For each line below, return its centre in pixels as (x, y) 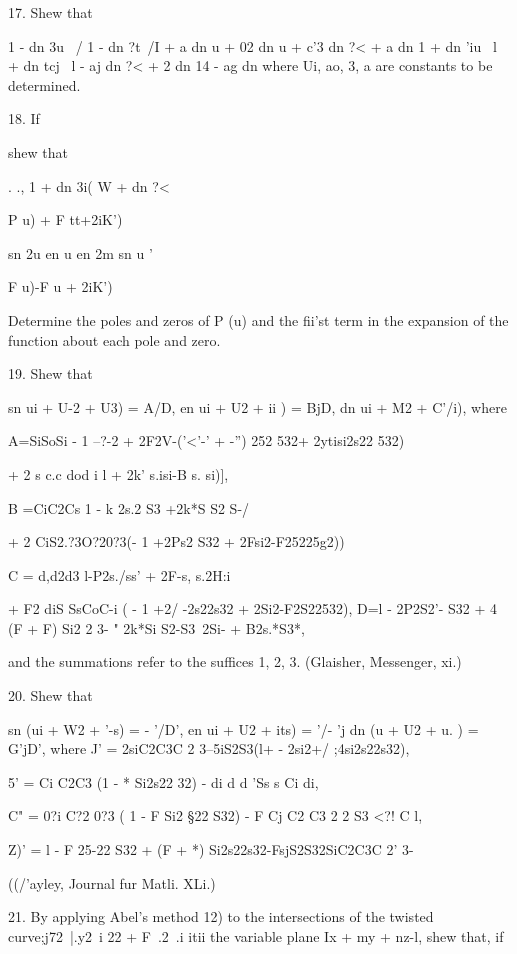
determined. (44, 84)
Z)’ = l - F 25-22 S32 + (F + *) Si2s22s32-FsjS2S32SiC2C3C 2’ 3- (211, 849)
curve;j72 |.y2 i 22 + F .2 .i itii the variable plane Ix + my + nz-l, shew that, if (256, 935)
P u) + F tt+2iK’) (65, 219)
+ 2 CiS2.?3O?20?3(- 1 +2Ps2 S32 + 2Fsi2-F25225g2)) (176, 541)
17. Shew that (50, 12)
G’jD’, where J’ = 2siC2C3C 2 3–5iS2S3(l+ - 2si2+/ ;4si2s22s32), (209, 748)
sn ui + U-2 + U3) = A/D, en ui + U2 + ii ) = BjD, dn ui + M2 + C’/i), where (257, 406)
